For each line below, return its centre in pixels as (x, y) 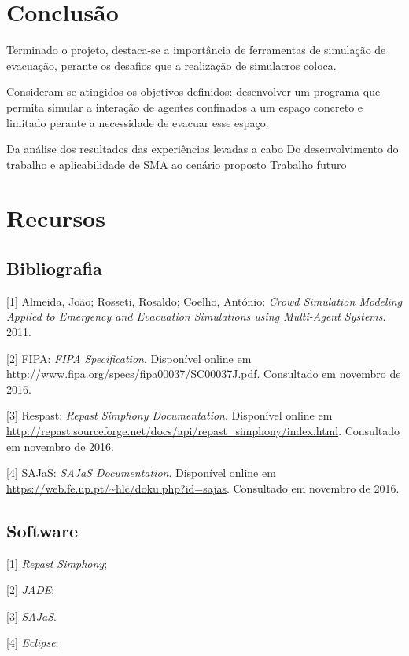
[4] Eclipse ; (33, 642)
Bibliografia (54, 268)
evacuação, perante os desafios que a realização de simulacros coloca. (171, 65)
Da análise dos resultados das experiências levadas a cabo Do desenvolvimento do (203, 149)
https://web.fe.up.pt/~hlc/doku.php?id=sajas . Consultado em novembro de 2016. (203, 487)
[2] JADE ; (31, 590)
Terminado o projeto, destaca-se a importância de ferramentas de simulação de (196, 50)
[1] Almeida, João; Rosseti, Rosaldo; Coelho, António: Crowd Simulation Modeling (204, 301)
